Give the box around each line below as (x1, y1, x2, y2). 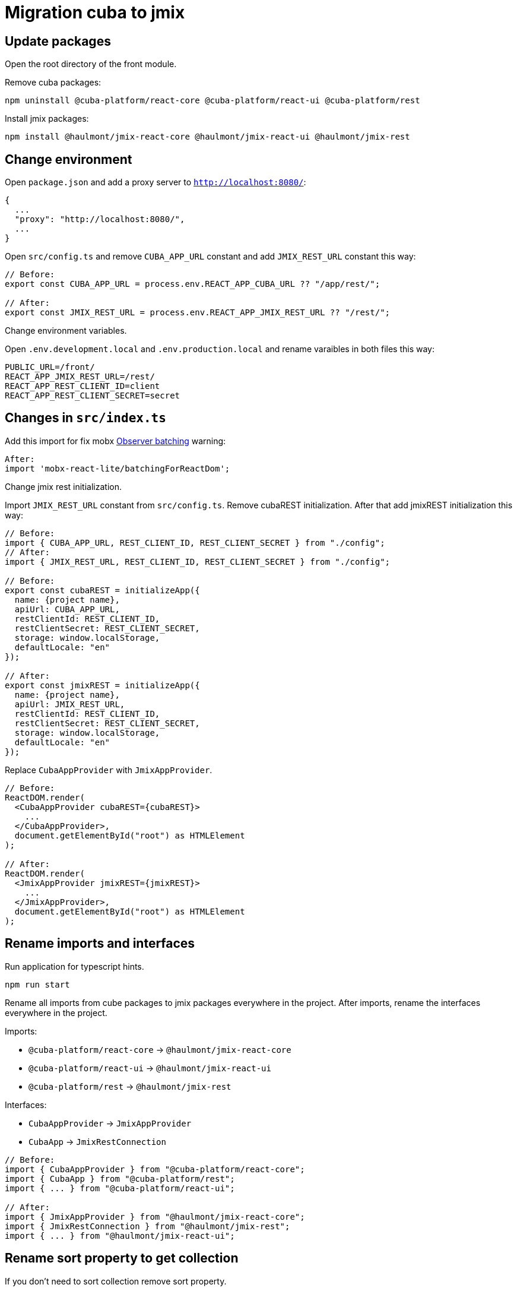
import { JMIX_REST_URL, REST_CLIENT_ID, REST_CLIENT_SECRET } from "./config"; (5, 556, 391, 567)
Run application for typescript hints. (5, 961, 144, 972)
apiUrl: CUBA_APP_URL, (14, 604, 120, 614)
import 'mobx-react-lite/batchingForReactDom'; (5, 463, 230, 473)
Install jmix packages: (5, 113, 89, 124)
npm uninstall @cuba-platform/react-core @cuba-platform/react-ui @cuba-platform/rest (5, 96, 420, 106)
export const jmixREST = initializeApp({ (5, 680, 200, 690)
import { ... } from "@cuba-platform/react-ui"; (5, 1183, 235, 1193)
